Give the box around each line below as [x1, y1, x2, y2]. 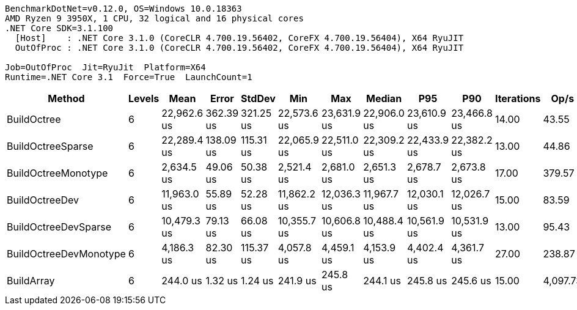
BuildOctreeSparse [7, 140, 94, 152]
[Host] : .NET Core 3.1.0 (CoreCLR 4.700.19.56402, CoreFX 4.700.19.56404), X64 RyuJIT [15, 33, 464, 43]
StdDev [241, 92, 276, 105]
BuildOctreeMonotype [7, 167, 108, 179]
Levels [128, 92, 160, 105]
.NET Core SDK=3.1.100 [5, 23, 114, 33]
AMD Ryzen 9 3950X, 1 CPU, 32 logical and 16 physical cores [5, 13, 304, 23]
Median [366, 92, 402, 105]
